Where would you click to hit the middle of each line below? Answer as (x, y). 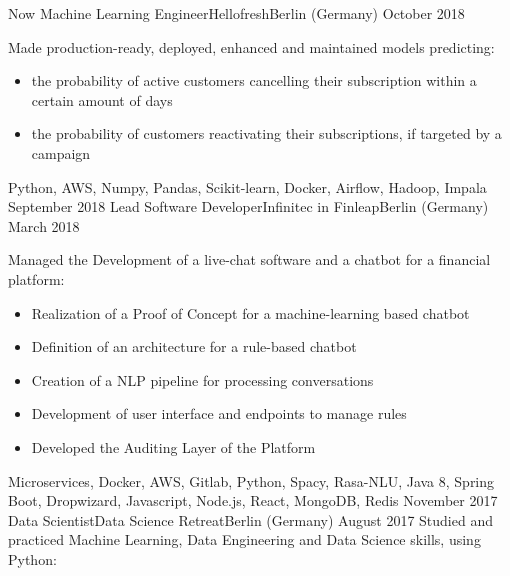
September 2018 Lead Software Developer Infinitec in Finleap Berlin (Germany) (248, 206)
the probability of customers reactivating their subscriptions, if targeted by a (266, 133)
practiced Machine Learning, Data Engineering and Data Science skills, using (244, 539)
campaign (61, 152)
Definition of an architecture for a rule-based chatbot (194, 346)
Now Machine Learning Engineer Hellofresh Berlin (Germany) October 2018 (236, 13)
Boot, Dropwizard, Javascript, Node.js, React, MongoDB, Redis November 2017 (253, 500)
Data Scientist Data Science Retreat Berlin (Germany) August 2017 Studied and (250, 519)
